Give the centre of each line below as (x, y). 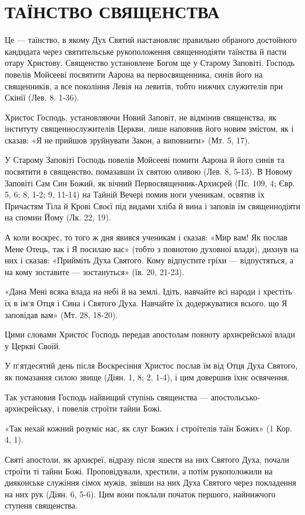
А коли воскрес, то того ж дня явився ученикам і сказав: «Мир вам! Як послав (146, 237)
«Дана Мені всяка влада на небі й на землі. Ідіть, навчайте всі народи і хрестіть (148, 291)
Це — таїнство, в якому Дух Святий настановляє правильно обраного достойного (151, 40)
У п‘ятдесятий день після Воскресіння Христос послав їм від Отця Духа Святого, (151, 365)
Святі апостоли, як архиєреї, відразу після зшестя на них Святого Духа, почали (147, 459)
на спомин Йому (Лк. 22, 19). (58, 217)
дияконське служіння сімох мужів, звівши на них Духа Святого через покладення (151, 482)
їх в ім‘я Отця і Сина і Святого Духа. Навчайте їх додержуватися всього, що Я (146, 303)
